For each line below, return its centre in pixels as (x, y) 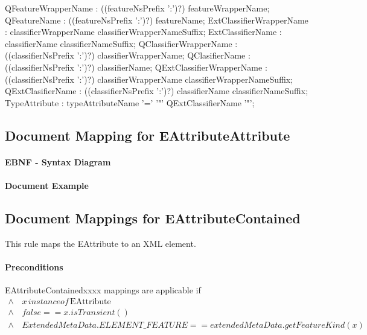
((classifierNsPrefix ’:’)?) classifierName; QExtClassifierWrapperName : (136, 67)
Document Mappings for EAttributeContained (153, 218)
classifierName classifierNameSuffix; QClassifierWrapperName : (121, 43)
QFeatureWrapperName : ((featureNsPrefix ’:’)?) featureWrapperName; (137, 8)
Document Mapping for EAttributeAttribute (148, 135)
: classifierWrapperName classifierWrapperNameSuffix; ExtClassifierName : (143, 32)
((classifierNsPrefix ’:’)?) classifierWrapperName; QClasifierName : (128, 55)
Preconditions (34, 266)
